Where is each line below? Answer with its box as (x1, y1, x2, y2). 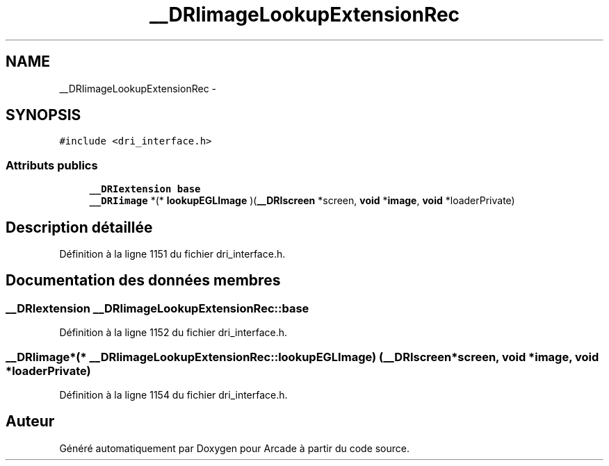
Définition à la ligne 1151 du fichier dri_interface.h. (59, 248, 286, 260)
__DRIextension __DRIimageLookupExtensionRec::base (6, 301, 309, 315)
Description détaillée (6, 218, 153, 236)
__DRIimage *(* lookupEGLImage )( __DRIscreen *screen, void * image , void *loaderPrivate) (89, 194, 515, 207)
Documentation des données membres (6, 272, 281, 290)
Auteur (6, 413, 55, 431)
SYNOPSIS (6, 106, 81, 124)
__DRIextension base (89, 183, 201, 195)
